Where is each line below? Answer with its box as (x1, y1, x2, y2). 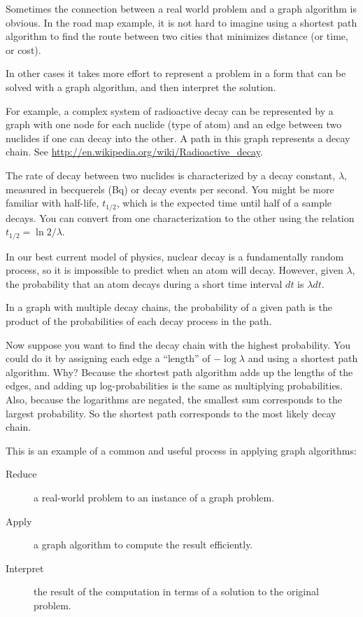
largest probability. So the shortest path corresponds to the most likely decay (6, 405, 336, 420)
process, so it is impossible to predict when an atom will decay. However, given (6, 263, 343, 277)
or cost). (6, 42, 41, 57)
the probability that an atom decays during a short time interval (6, 276, 283, 291)
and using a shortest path (248, 351, 358, 366)
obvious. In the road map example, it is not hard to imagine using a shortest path (6, 15, 357, 29)
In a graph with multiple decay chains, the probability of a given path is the (6, 300, 332, 314)
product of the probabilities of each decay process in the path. (6, 314, 272, 328)
